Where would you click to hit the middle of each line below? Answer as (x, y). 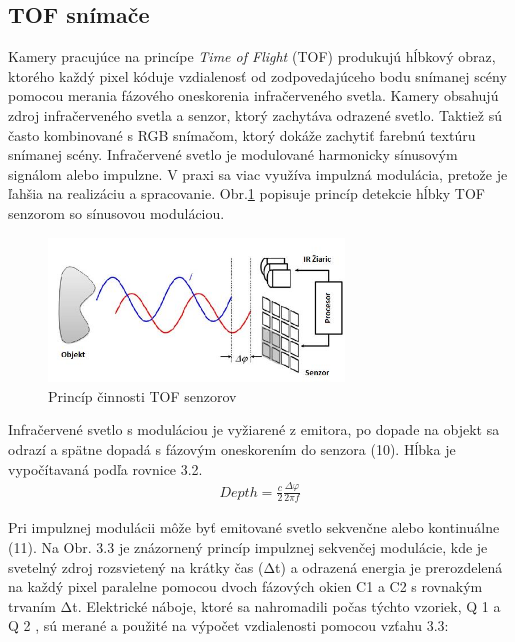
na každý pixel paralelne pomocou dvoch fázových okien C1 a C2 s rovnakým (245, 586)
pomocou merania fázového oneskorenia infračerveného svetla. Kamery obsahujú (253, 95)
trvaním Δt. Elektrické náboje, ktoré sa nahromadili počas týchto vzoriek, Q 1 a (254, 605)
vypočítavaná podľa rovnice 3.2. (105, 468)
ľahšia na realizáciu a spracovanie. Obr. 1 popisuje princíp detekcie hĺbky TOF (247, 193)
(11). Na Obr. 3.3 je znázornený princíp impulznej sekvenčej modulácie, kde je (248, 546)
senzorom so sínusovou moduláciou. (116, 212)
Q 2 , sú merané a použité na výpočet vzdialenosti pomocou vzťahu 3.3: (228, 625)
